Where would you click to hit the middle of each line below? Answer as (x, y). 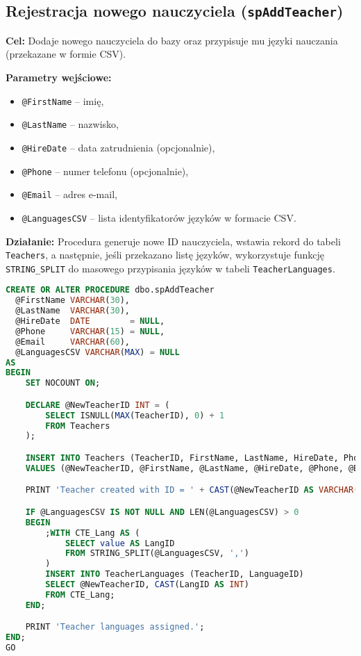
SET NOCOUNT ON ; (63, 383)
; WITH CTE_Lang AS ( (93, 533)
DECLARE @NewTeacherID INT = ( (98, 405)
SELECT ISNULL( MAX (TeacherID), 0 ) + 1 (135, 415)
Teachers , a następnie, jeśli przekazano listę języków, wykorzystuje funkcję (165, 255)
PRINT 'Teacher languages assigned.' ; (115, 627)
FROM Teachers (78, 426)
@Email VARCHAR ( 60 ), (73, 342)
